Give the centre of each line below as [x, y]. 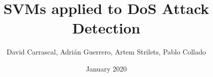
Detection [106, 28]
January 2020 [106, 68]
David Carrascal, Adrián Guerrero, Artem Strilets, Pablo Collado [106, 52]
